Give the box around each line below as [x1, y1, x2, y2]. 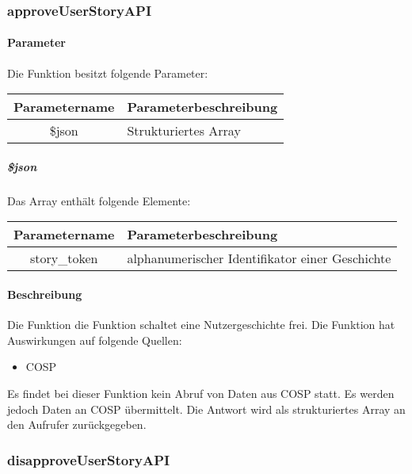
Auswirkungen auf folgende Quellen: [7, 331, 182, 348]
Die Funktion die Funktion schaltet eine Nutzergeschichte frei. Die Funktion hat [7, 316, 395, 333]
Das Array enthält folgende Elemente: [7, 192, 191, 208]
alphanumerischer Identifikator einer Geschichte [127, 249, 391, 268]
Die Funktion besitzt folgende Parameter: [7, 64, 208, 81]
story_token [29, 249, 98, 268]
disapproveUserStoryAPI [7, 449, 170, 469]
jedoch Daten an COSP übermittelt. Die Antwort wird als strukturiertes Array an [7, 400, 406, 417]
